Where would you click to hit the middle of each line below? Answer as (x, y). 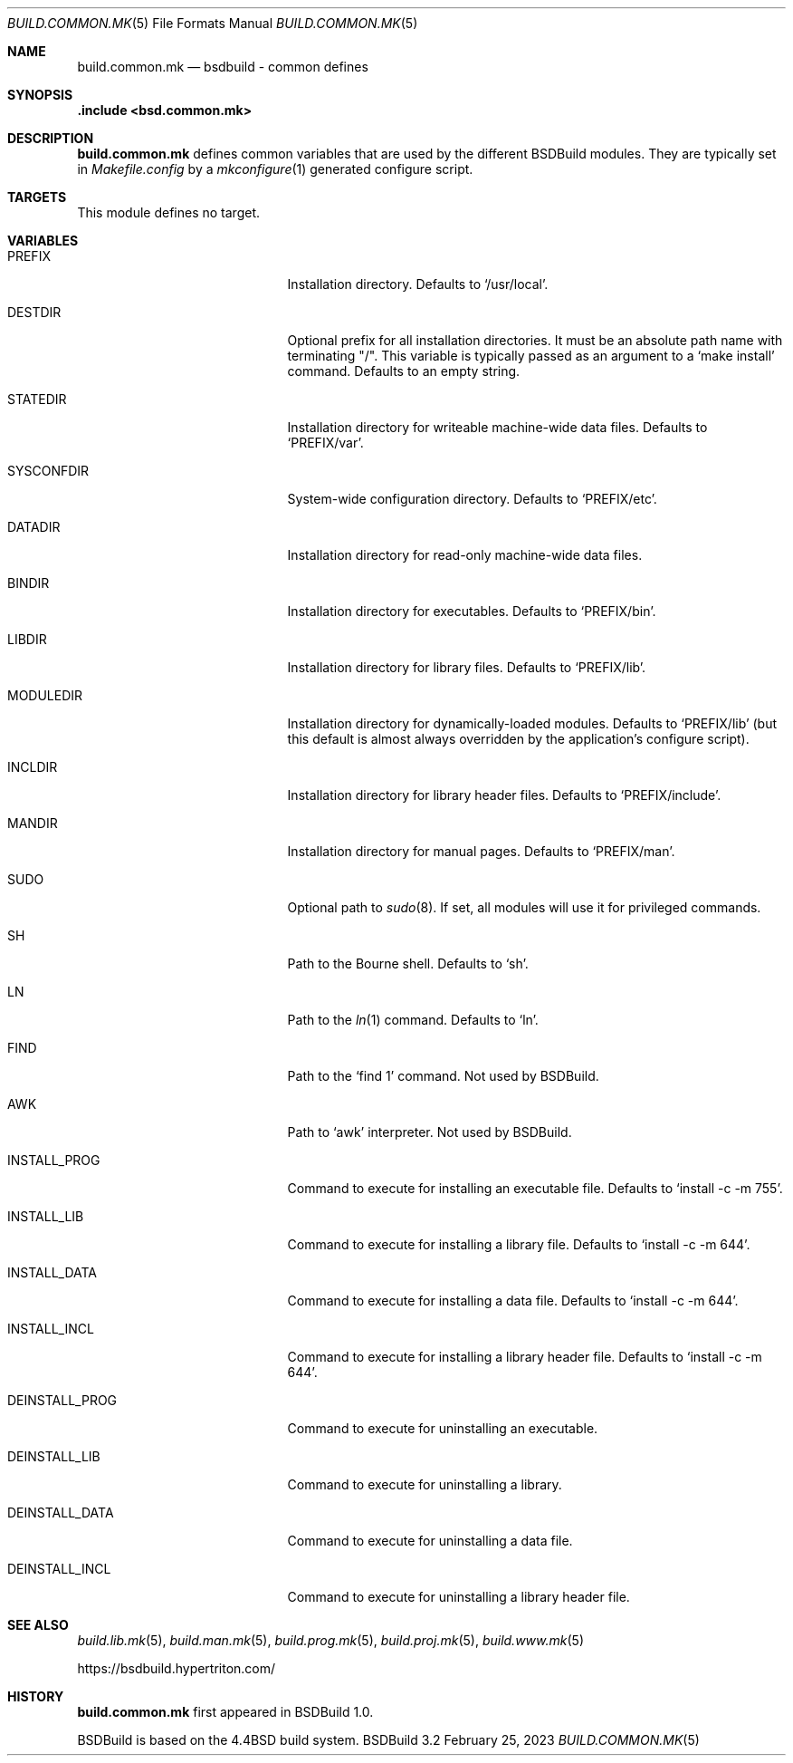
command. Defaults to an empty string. (404, 371)
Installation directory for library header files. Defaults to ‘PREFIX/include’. (504, 795)
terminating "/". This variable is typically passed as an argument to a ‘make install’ (531, 356)
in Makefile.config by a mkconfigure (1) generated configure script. (275, 169)
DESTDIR (34, 312)
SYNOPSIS (40, 95)
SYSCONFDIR (48, 471)
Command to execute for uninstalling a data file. (430, 1541)
